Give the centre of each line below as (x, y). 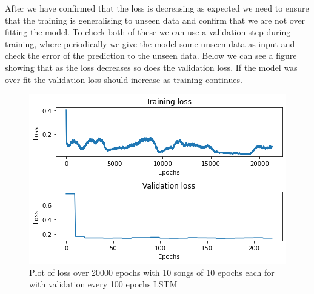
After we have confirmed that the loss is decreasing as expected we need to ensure (157, 8)
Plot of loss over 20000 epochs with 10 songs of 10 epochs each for (152, 272)
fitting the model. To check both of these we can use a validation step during (148, 32)
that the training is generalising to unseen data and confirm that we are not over (155, 20)
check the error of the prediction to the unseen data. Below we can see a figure (151, 55)
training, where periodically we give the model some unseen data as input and (150, 43)
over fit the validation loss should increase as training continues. (124, 79)
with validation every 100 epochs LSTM (103, 284)
